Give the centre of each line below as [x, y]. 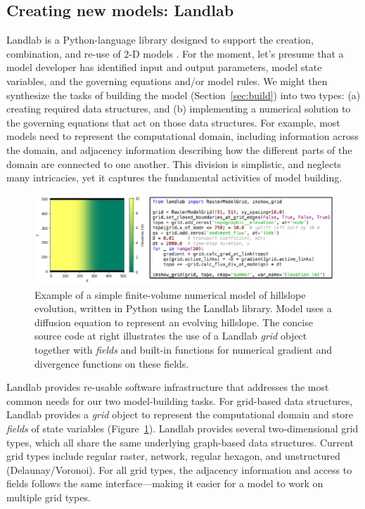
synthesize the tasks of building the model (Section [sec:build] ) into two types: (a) [184, 95]
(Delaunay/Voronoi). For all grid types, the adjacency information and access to [179, 469]
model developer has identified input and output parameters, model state [164, 67]
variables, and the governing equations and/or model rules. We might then [167, 80]
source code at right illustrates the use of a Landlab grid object [171, 336]
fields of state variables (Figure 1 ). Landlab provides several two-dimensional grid [182, 428]
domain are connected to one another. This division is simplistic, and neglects [174, 163]
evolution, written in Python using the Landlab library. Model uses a [183, 308]
